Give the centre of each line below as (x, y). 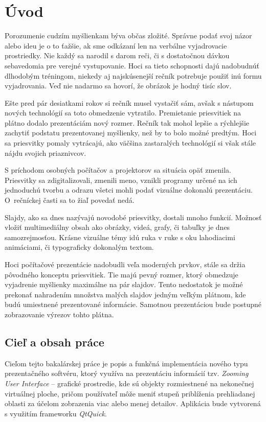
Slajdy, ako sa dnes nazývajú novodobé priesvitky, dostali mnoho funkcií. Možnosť (133, 217)
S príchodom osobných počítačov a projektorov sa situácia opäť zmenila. (118, 170)
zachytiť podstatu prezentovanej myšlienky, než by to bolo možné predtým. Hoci (131, 133)
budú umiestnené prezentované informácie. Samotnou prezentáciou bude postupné (133, 304)
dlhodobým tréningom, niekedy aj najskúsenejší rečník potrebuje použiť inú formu (133, 75)
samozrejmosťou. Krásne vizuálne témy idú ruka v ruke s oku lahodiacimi (120, 237)
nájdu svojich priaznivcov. (46, 153)
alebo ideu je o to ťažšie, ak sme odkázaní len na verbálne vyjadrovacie (116, 45)
